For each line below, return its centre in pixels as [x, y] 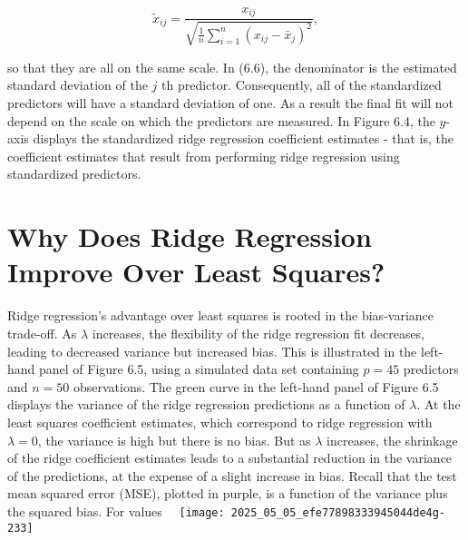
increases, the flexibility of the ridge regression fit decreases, [258, 333]
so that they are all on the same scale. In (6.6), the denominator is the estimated [232, 67]
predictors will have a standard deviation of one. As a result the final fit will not [231, 103]
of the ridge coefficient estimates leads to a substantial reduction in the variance [230, 458]
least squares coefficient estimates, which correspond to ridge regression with [220, 422]
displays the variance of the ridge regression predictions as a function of [206, 404]
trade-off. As [42, 333]
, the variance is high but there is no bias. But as [174, 440]
